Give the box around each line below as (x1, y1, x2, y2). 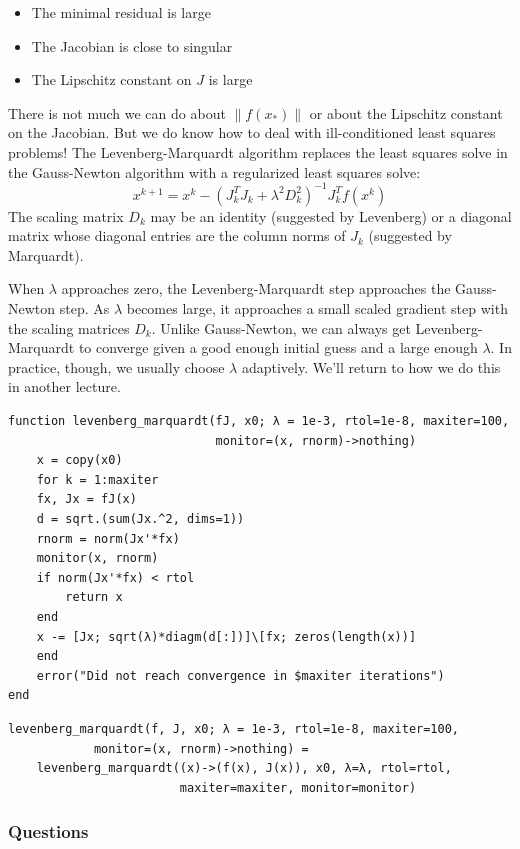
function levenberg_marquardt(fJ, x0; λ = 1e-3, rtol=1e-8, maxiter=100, (8, 414, 510, 428)
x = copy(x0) (36, 453, 123, 468)
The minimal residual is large (31, 2, 211, 22)
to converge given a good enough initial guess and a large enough (78, 337, 478, 358)
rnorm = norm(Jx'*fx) (36, 531, 180, 546)
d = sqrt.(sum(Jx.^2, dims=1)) (36, 511, 245, 526)
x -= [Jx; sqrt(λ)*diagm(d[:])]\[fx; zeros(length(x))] (36, 629, 417, 644)
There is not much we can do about (8, 102, 226, 123)
